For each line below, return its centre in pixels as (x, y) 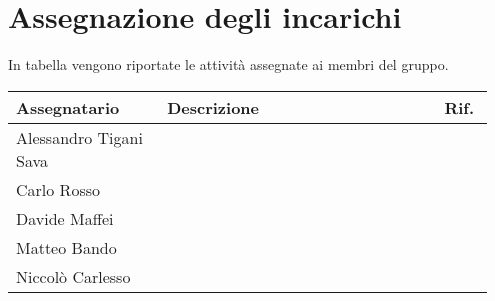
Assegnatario (68, 107)
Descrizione (213, 107)
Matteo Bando (66, 247)
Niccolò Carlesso (73, 276)
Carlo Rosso (58, 189)
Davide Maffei (65, 218)
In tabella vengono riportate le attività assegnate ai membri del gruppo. (228, 64)
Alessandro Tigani (79, 137)
